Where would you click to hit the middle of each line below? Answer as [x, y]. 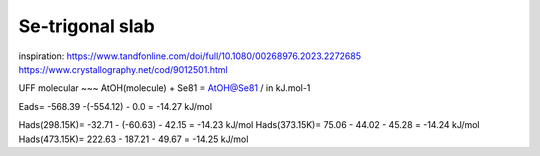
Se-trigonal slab [86, 26]
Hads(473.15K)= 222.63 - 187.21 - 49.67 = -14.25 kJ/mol [133, 139]
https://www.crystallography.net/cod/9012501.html [123, 69]
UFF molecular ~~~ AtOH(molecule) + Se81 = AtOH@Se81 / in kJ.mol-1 [164, 88]
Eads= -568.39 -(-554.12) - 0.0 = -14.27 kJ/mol [115, 106]
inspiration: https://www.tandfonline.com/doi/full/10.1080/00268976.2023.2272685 [190, 56]
